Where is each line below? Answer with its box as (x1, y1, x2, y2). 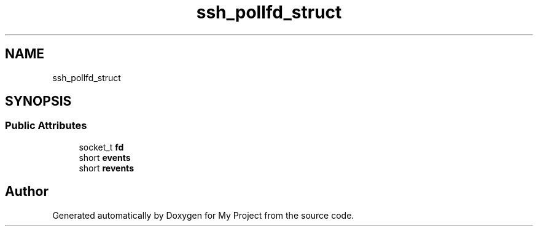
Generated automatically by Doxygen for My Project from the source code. (52, 209, 354, 221)
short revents (79, 162, 134, 173)
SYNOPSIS (5, 93, 72, 109)
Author (5, 184, 49, 200)
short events (79, 152, 131, 163)
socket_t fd (79, 141, 124, 152)
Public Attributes (5, 119, 87, 132)
